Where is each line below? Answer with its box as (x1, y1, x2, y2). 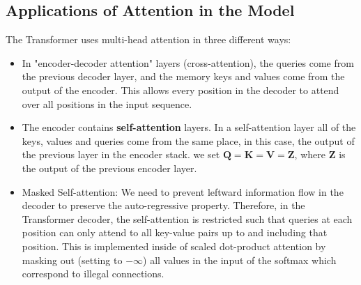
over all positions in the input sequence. (22, 96, 192, 111)
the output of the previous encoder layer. (22, 160, 197, 175)
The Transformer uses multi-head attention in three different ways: (6, 32, 291, 47)
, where (294, 147, 325, 162)
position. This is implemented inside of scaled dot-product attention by (22, 238, 326, 253)
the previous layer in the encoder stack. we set (22, 147, 220, 162)
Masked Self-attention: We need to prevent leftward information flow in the (22, 184, 344, 199)
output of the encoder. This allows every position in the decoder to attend (22, 82, 339, 97)
